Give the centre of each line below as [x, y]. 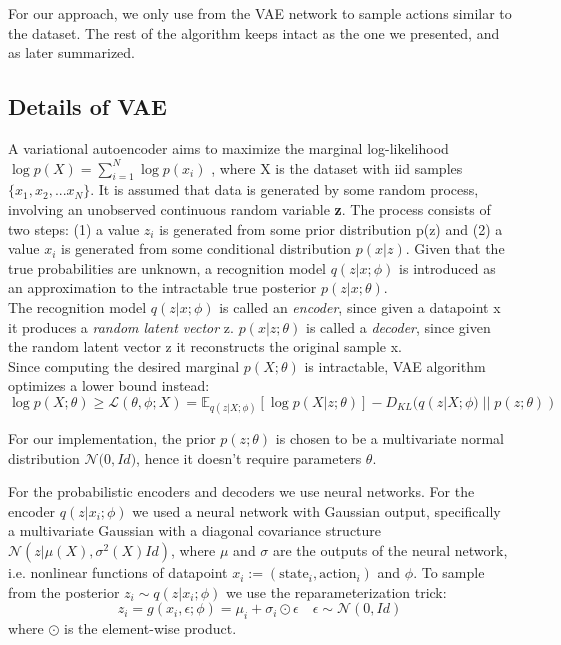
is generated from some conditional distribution [206, 248]
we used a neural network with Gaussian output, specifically [316, 510]
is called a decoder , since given [398, 326]
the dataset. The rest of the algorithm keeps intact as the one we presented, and [254, 32]
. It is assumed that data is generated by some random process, [284, 189]
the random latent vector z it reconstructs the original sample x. [205, 346]
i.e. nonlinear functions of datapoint [118, 572]
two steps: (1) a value [74, 228]
